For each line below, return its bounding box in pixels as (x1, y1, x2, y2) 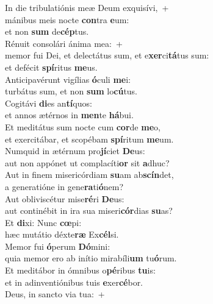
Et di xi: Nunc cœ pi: (5, 216, 82, 228)
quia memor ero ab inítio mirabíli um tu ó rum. (5, 252, 177, 264)
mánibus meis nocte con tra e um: (5, 13, 129, 26)
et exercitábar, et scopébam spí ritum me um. (5, 132, 174, 145)
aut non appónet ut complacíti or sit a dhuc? (5, 156, 170, 169)
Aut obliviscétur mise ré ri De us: (5, 192, 125, 205)
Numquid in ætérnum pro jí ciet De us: (5, 144, 145, 157)
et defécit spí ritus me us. (5, 60, 98, 73)
